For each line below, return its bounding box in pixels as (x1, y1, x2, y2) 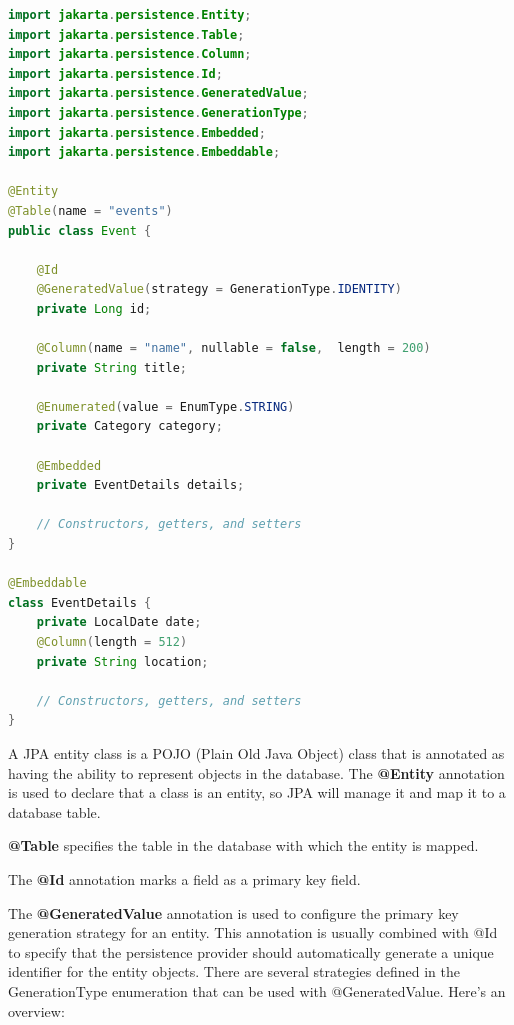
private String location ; (36, 654, 209, 669)
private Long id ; (36, 301, 152, 316)
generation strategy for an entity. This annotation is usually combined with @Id (8, 922, 498, 943)
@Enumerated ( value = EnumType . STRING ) (36, 399, 295, 414)
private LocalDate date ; (36, 615, 202, 630)
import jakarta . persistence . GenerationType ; (8, 105, 309, 120)
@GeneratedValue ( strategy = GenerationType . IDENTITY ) (36, 282, 402, 297)
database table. (8, 801, 101, 822)
